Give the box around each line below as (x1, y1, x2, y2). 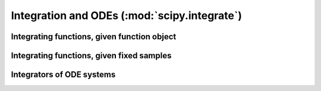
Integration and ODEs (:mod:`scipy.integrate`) (11, 9, 243, 22)
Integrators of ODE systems (11, 70, 116, 80)
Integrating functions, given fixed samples (11, 51, 172, 61)
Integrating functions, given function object (11, 32, 177, 42)
